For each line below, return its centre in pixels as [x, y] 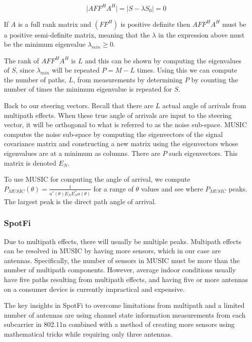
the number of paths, [35, 79]
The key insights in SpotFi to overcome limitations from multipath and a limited [124, 305]
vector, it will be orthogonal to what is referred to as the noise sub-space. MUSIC [126, 124]
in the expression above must [201, 34]
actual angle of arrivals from [204, 105]
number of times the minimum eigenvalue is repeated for [88, 89]
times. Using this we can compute [187, 70]
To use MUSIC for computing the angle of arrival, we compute [97, 179]
